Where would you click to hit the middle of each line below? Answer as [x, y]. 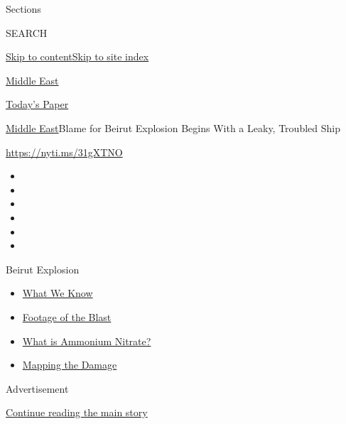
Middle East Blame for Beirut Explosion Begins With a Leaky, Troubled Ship [173, 127]
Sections [23, 9]
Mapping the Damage [70, 365]
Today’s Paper [37, 104]
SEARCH [27, 32]
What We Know [58, 293]
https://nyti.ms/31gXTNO [64, 152]
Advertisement [37, 388]
